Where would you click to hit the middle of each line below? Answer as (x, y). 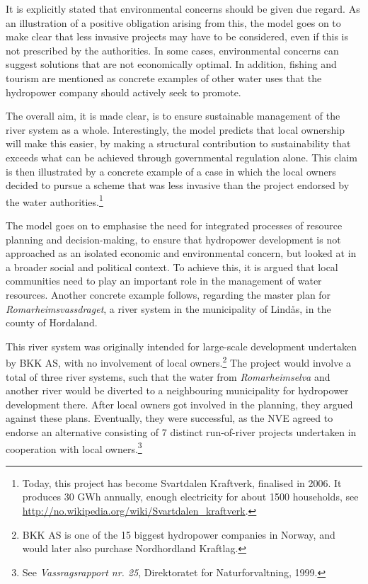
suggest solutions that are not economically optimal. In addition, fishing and (171, 64)
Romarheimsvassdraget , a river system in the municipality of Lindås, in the (168, 308)
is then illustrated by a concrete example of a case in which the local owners (171, 171)
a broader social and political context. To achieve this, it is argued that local (172, 267)
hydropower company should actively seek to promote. (123, 92)
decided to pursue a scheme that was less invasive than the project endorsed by (178, 185)
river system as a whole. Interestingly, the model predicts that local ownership (175, 129)
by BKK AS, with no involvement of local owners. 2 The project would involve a (179, 361)
